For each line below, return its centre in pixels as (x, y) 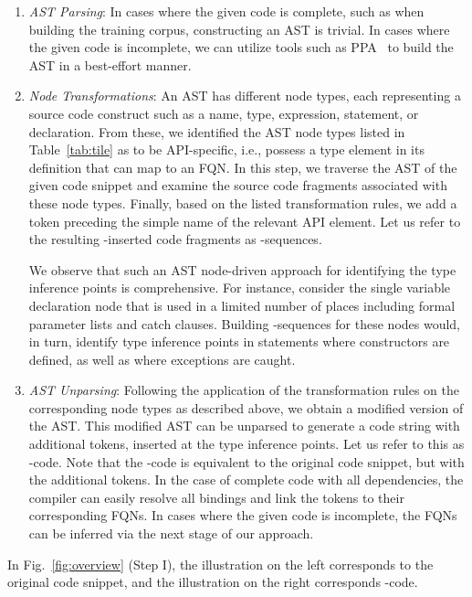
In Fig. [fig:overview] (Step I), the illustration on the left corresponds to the (220, 564)
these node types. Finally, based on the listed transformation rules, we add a (243, 203)
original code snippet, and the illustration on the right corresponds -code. (213, 582)
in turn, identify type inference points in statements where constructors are (239, 341)
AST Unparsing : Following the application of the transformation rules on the (244, 390)
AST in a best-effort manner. (110, 64)
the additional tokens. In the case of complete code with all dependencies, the (246, 480)
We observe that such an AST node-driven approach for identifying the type (242, 269)
